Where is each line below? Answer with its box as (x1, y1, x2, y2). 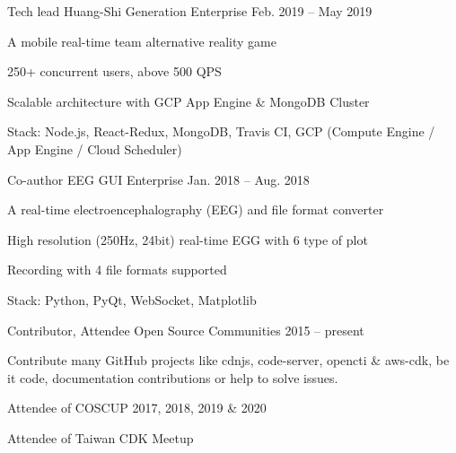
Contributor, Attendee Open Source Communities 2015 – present (7, 320, 364, 339)
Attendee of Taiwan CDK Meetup (7, 428, 194, 447)
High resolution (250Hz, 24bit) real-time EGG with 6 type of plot (7, 230, 368, 248)
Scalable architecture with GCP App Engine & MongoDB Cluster (7, 91, 370, 110)
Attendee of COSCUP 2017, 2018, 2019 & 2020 (7, 398, 267, 417)
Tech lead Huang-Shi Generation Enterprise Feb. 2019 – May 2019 (7, 2, 373, 20)
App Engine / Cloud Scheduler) (7, 139, 182, 158)
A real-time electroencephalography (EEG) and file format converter (7, 200, 384, 219)
